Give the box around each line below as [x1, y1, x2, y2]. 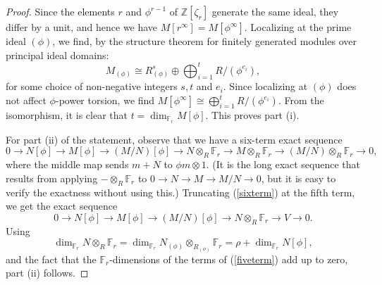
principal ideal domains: [6, 47, 109, 62]
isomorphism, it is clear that [6, 107, 128, 122]
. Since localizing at [223, 79, 308, 94]
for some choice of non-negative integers [6, 79, 178, 94]
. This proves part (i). [205, 107, 300, 122]
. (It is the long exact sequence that [206, 157, 361, 172]
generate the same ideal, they [211, 4, 339, 18]
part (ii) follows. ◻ [6, 265, 89, 280]
